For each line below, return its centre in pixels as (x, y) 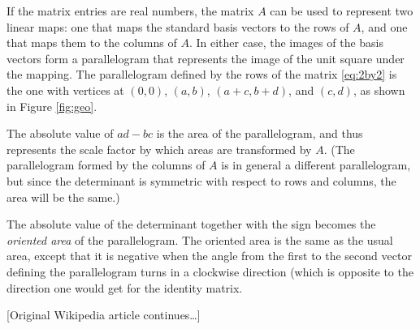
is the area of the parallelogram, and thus (260, 133)
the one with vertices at (65, 90)
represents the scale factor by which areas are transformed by (159, 149)
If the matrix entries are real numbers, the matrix (130, 11)
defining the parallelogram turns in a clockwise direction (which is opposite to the (210, 271)
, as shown (379, 90)
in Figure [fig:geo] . (52, 106)
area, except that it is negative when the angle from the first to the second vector (209, 256)
